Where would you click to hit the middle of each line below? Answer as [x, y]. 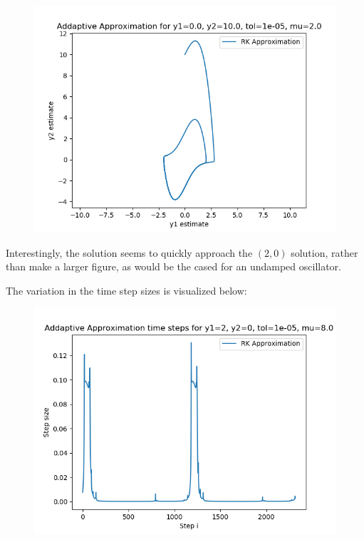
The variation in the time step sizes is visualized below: [126, 290]
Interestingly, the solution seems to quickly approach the [129, 252]
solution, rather [324, 252]
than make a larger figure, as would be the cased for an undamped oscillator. [173, 266]
